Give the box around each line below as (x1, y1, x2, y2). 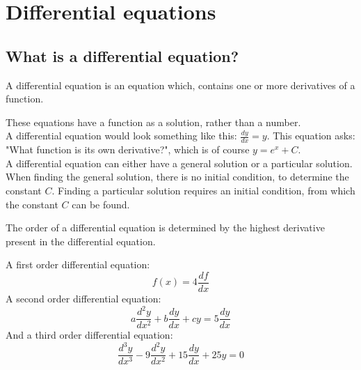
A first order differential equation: (6, 257, 150, 272)
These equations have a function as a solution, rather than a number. (6, 114, 301, 129)
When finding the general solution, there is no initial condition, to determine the (6, 169, 349, 184)
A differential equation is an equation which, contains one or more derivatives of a (6, 77, 355, 92)
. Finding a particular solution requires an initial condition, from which (51, 183, 355, 197)
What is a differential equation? (6, 45, 239, 66)
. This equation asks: (266, 128, 355, 143)
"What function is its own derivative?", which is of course (6, 142, 250, 157)
